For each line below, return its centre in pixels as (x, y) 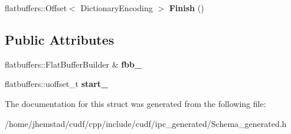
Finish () (187, 8)
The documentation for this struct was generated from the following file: (135, 103)
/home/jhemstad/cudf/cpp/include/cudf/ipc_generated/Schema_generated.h (146, 123)
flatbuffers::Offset (36, 8)
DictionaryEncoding (117, 8)
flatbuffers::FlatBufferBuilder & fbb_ (73, 64)
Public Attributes (60, 39)
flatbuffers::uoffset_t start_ (57, 84)
